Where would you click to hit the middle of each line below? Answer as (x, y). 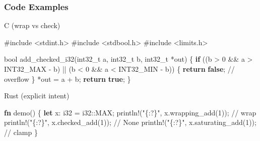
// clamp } (21, 132)
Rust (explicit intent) (37, 96)
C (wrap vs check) (32, 25)
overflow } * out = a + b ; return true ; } (68, 79)
